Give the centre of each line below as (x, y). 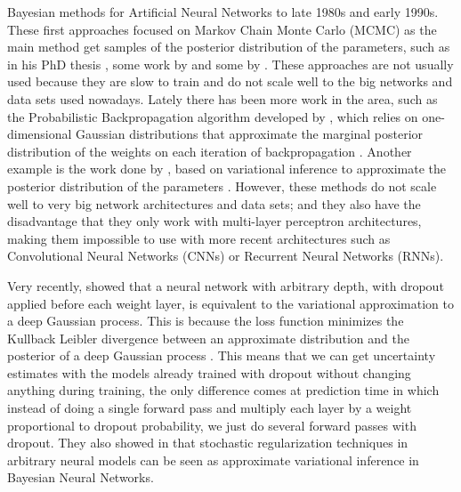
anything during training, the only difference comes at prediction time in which (223, 390)
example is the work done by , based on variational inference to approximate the (227, 169)
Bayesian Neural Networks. (81, 477)
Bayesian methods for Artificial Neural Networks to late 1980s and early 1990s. (223, 12)
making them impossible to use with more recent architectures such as (199, 238)
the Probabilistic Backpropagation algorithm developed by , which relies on (213, 116)
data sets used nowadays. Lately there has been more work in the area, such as (222, 98)
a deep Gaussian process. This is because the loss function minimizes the (206, 321)
